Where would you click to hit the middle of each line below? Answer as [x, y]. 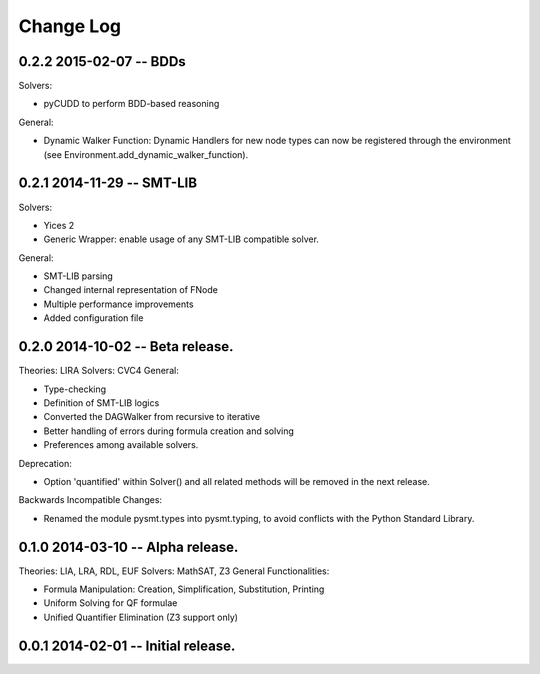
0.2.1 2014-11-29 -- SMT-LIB [108, 183]
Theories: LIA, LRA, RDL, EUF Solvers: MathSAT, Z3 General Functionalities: [174, 571]
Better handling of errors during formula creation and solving [169, 431]
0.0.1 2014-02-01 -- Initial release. [127, 645]
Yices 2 [59, 225]
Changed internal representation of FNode [131, 290]
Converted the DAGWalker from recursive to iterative [152, 417]
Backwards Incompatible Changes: [90, 500]
